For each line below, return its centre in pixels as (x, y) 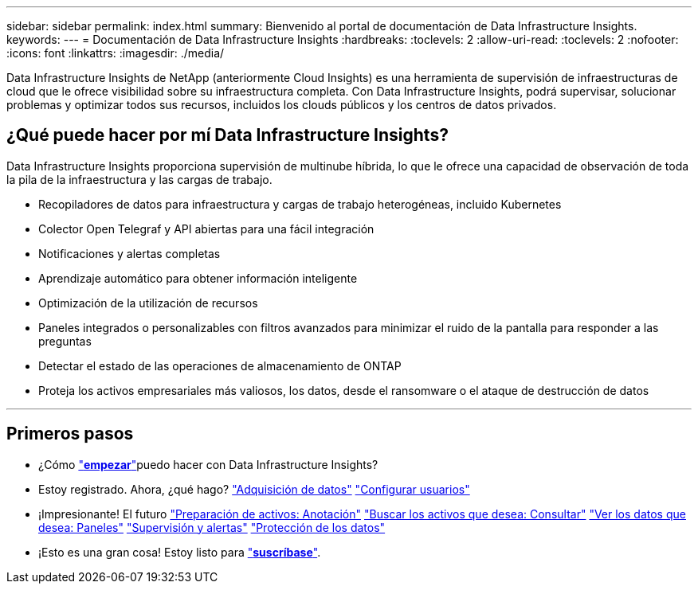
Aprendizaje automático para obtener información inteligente (198, 278)
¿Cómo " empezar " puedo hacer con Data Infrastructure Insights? (208, 464)
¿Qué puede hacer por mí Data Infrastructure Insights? (227, 135)
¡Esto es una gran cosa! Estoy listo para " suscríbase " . (180, 552)
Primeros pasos (70, 434)
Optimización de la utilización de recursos (148, 303)
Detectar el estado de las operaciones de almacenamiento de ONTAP (220, 365)
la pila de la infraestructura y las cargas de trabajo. (139, 179)
